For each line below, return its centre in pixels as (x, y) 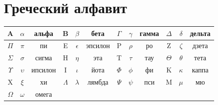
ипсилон (44, 70)
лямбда (98, 82)
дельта (200, 33)
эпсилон (98, 45)
